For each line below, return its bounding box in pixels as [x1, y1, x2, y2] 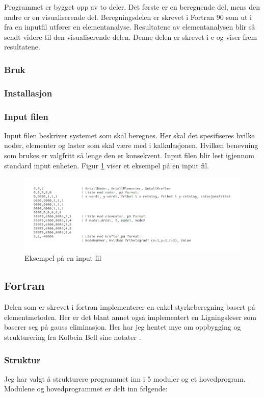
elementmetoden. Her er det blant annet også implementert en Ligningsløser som [4, 311, 256, 322]
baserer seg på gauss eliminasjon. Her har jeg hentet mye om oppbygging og [4, 321, 241, 332]
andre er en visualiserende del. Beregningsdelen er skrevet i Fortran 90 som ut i [4, 11, 252, 22]
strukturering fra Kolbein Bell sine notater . [4, 332, 141, 342]
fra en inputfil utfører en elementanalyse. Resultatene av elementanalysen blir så [4, 21, 255, 32]
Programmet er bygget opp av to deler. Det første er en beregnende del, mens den [4, 2, 260, 12]
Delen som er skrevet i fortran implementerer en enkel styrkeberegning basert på [4, 302, 255, 312]
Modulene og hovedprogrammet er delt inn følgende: [4, 383, 168, 394]
